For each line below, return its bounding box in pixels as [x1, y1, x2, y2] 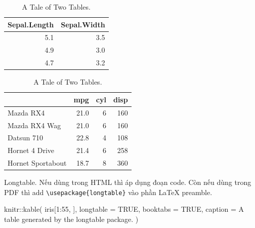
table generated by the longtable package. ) [4, 213, 139, 224]
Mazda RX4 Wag [8, 120, 61, 130]
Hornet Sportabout [8, 158, 67, 168]
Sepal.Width [61, 19, 105, 29]
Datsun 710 [8, 132, 43, 143]
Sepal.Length [8, 19, 54, 29]
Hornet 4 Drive [8, 145, 55, 156]
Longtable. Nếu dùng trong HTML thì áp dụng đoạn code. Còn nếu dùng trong [4, 177, 251, 187]
